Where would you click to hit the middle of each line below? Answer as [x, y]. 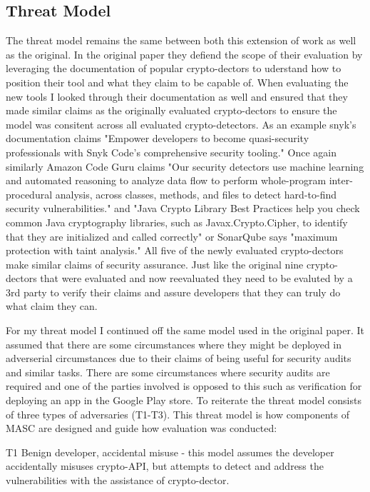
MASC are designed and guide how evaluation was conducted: [142, 428]
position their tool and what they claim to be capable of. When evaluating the [177, 82]
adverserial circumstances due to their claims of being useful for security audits [179, 358]
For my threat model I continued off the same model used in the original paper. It [185, 330]
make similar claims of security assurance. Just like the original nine [155, 264]
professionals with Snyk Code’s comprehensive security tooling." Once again [171, 152]
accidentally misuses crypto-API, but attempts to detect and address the [165, 466]
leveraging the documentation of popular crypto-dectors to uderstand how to [174, 68]
